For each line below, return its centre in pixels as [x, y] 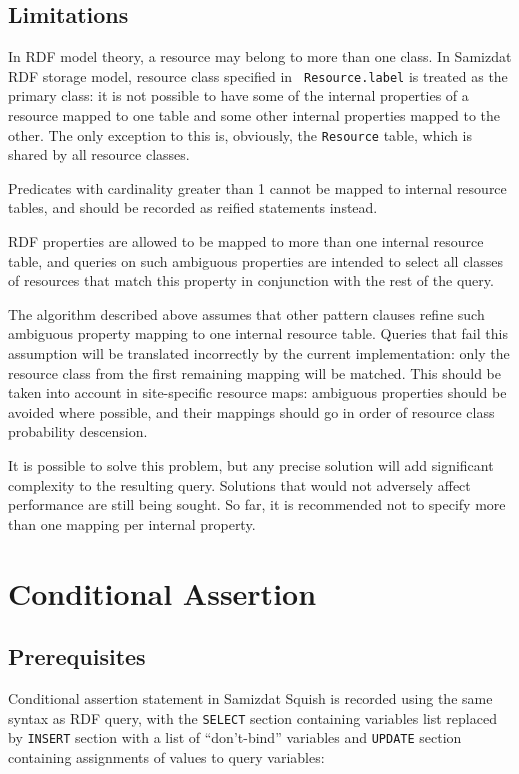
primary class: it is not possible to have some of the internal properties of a [238, 95]
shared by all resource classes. [99, 154]
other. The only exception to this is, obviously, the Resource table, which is [240, 134]
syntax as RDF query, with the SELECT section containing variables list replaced [252, 717]
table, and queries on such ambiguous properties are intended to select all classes [256, 260]
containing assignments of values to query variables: [166, 756]
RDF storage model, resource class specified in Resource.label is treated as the [258, 75]
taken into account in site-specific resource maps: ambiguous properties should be [257, 392]
